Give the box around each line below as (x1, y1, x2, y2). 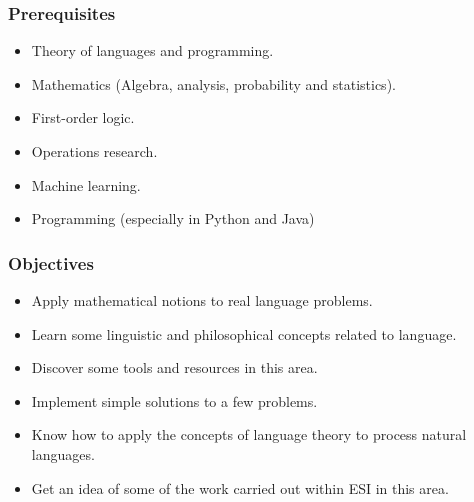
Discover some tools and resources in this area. (31, 357, 318, 378)
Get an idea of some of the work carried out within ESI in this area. (31, 477, 449, 498)
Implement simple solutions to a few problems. (31, 390, 318, 411)
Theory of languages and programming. (31, 40, 274, 61)
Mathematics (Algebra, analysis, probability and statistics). (31, 73, 396, 94)
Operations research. (31, 141, 158, 161)
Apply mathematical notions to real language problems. (31, 290, 373, 310)
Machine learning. (31, 174, 141, 195)
